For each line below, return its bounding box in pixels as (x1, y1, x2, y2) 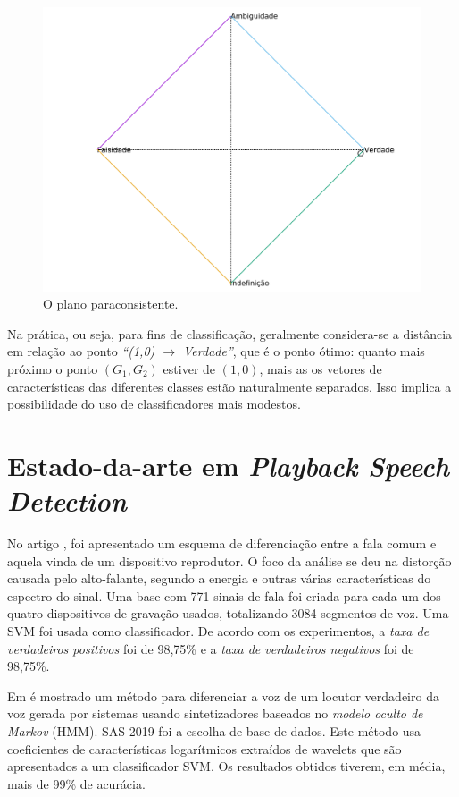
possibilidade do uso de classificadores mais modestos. (7, 394, 301, 413)
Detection (7, 482, 127, 520)
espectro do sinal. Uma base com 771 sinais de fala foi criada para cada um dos (7, 586, 441, 605)
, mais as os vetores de (259, 359, 382, 377)
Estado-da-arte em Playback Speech (7, 446, 450, 484)
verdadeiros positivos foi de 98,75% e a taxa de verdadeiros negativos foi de (7, 639, 414, 657)
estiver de (163, 359, 216, 377)
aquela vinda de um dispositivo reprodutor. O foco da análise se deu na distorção (7, 551, 452, 570)
